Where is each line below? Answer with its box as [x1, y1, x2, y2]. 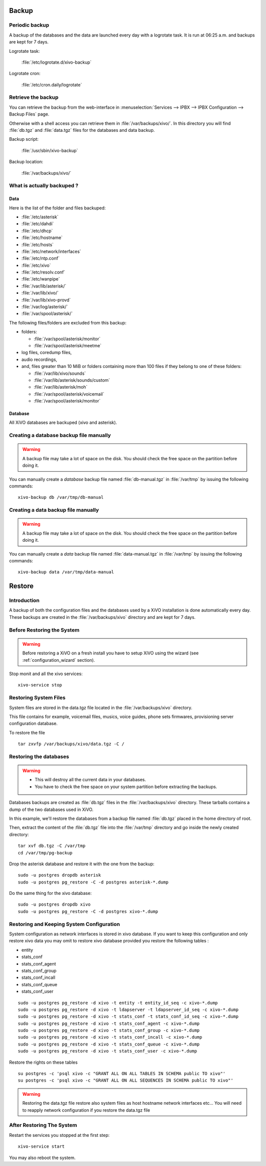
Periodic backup [9, 22, 49, 29]
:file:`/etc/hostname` [21, 235, 63, 241]
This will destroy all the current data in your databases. [34, 777, 146, 783]
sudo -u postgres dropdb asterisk [18, 872, 101, 878]
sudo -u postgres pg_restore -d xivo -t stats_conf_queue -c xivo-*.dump [18, 1041, 200, 1047]
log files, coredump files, [21, 350, 72, 356]
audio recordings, [21, 356, 58, 362]
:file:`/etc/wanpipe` [21, 276, 60, 282]
